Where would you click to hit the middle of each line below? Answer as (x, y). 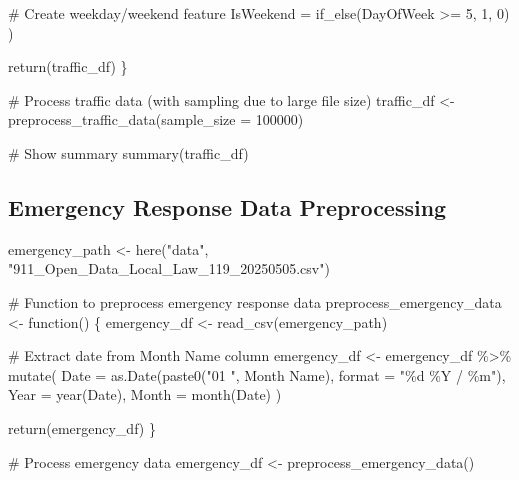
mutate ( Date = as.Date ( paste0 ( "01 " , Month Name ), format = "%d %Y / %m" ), (257, 374)
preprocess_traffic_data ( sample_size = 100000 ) (156, 119)
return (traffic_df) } (68, 66)
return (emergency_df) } (82, 427)
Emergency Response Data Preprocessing (227, 206)
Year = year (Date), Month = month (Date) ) (145, 394)
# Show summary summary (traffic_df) (128, 152)
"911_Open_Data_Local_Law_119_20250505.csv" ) (169, 268)
